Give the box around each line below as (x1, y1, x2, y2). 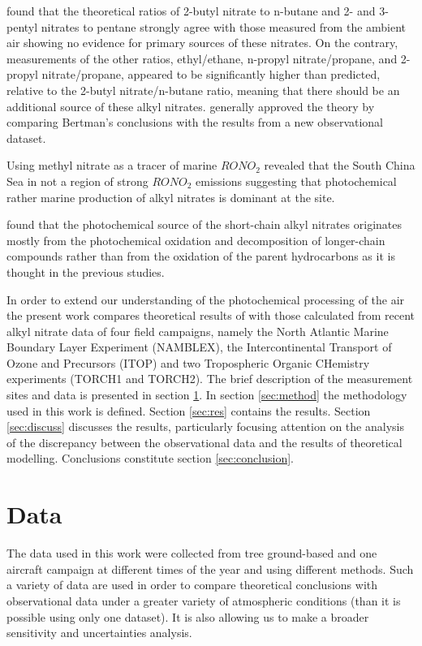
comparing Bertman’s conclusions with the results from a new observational (6, 114, 384, 131)
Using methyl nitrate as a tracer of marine (6, 157, 217, 174)
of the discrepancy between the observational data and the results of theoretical (6, 433, 403, 450)
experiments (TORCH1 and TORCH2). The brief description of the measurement (6, 370, 413, 387)
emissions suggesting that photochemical (196, 172, 397, 189)
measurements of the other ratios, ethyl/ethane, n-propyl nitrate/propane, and (6, 50, 398, 67)
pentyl (6, 18, 38, 35)
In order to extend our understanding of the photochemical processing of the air (6, 291, 405, 308)
